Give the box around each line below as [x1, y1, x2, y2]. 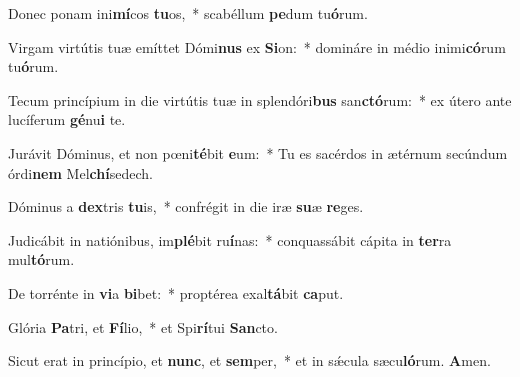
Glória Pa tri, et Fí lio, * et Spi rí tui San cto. [8, 316, 278, 337]
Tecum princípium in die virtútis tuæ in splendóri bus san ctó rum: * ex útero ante [8, 89, 512, 110]
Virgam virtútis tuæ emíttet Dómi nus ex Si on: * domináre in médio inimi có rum [8, 36, 506, 57]
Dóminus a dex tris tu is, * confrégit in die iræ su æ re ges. [8, 196, 364, 217]
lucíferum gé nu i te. [8, 109, 126, 130]
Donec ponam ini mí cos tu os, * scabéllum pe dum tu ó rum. [8, 3, 368, 23]
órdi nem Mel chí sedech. [8, 162, 153, 183]
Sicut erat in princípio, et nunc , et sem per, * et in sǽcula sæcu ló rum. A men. [8, 350, 491, 371]
